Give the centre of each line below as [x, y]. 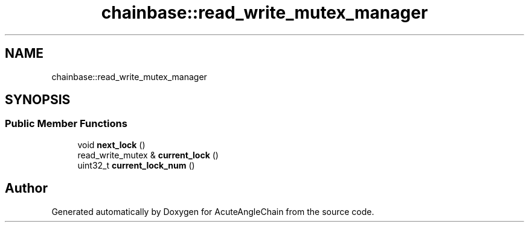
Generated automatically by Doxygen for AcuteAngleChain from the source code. [213, 211]
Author [26, 188]
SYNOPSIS [38, 100]
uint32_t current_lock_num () [136, 165]
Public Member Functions [66, 124]
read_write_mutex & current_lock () [148, 155]
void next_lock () [111, 145]
